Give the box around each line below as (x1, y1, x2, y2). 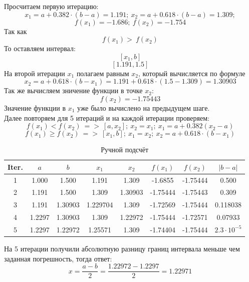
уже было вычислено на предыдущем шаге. (77, 102, 210, 113)
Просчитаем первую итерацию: (4, 1, 99, 11)
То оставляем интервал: (4, 43, 76, 54)
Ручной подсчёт (101, 144, 149, 155)
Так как (4, 26, 27, 36)
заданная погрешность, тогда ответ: (4, 253, 112, 263)
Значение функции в (4, 102, 66, 113)
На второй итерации (4, 68, 65, 78)
